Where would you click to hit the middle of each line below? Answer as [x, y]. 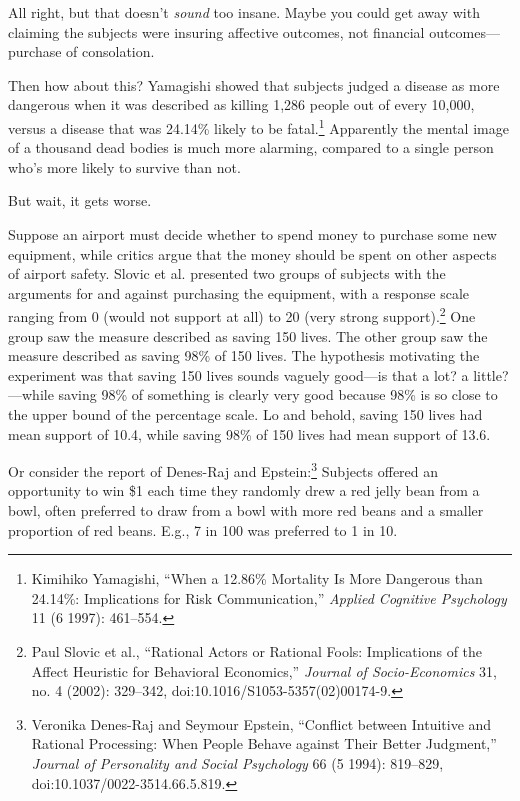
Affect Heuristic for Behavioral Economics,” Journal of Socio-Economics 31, [264, 670]
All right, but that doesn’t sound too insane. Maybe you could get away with [244, 12]
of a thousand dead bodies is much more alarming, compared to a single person [251, 147]
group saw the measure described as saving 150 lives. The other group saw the [248, 335]
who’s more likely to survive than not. [124, 166]
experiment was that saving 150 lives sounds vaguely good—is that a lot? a [238, 374]
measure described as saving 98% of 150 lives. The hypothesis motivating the [244, 355]
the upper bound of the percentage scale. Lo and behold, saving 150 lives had [245, 414]
